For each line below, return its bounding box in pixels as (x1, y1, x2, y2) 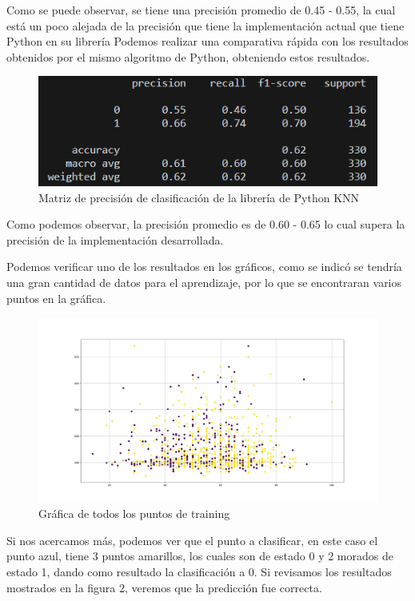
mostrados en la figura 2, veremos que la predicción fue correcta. (6, 579, 322, 595)
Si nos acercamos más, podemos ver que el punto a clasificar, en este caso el (6, 531, 378, 548)
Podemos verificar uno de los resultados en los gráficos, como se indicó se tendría (6, 258, 402, 275)
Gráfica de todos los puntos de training (38, 505, 230, 522)
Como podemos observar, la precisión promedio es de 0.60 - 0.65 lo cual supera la (6, 216, 405, 233)
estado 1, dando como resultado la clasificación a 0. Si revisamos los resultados (6, 563, 392, 580)
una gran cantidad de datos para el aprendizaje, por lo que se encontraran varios (6, 274, 402, 291)
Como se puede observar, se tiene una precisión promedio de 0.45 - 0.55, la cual (6, 2, 396, 18)
